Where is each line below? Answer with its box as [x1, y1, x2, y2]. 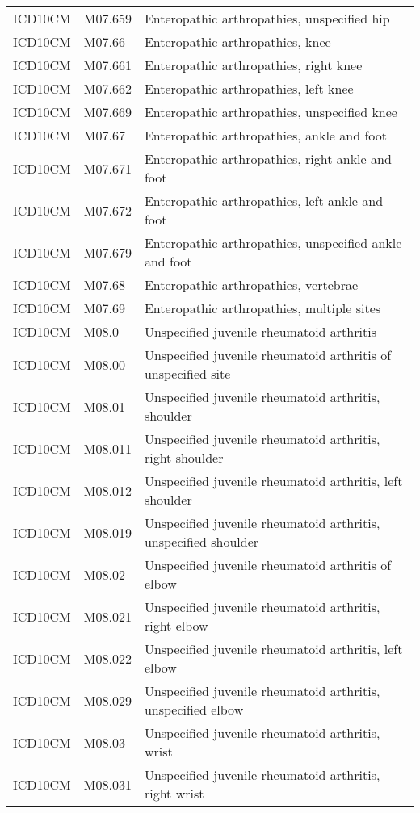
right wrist [144, 784, 204, 803]
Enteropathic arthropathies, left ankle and [144, 191, 384, 210]
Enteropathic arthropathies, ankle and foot [144, 126, 387, 145]
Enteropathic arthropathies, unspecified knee [144, 103, 397, 121]
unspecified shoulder [144, 532, 259, 551]
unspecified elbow [144, 700, 244, 719]
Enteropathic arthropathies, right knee [144, 56, 363, 74]
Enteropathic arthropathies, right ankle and [144, 149, 392, 168]
